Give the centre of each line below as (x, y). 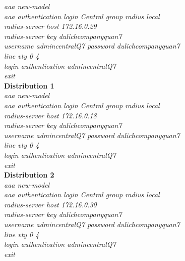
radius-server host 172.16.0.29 (50, 26)
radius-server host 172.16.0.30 (50, 204)
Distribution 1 (29, 85)
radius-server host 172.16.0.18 (50, 115)
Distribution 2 (29, 175)
